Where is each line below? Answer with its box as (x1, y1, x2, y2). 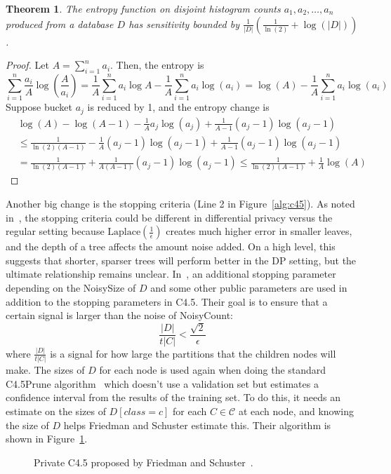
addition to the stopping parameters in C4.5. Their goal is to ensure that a (6, 294, 328, 309)
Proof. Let (6, 57, 49, 72)
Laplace (107, 227, 141, 238)
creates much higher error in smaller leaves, (166, 224, 352, 238)
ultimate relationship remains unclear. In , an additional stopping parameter (6, 266, 336, 281)
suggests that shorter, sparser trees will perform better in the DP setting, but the (6, 252, 357, 267)
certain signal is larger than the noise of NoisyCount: (6, 308, 233, 323)
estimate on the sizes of (6, 404, 106, 419)
